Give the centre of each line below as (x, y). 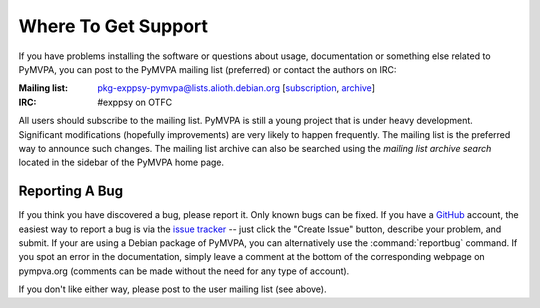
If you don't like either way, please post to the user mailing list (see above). (172, 289)
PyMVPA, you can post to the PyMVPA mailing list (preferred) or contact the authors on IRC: (207, 69)
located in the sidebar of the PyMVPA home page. (121, 162)
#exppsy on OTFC (135, 102)
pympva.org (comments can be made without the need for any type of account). (184, 271)
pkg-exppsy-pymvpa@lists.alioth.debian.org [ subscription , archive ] (236, 88)
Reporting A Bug (71, 191)
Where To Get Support (113, 26)
